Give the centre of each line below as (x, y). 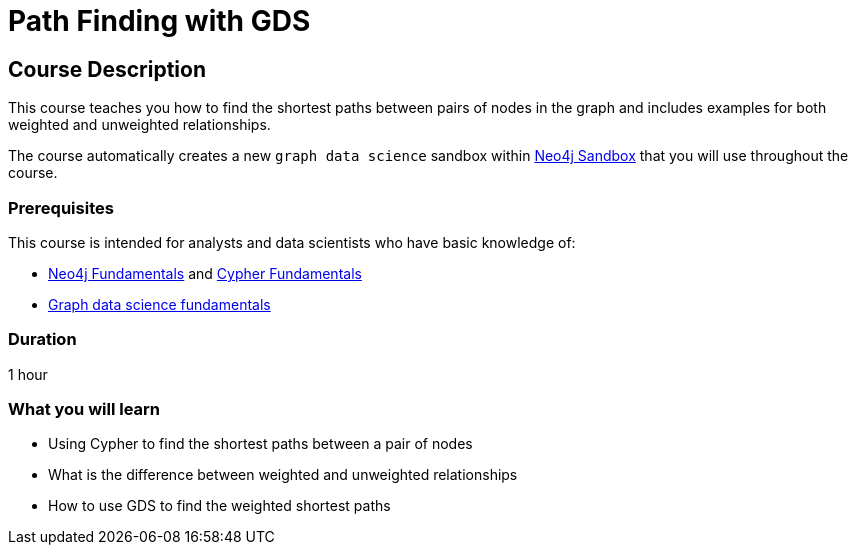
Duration (42, 339)
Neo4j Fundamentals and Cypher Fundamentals (205, 273)
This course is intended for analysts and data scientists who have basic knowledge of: (292, 242)
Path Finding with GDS (159, 21)
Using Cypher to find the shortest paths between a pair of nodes (260, 444)
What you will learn (84, 409)
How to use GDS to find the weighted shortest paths (219, 506)
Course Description (107, 69)
